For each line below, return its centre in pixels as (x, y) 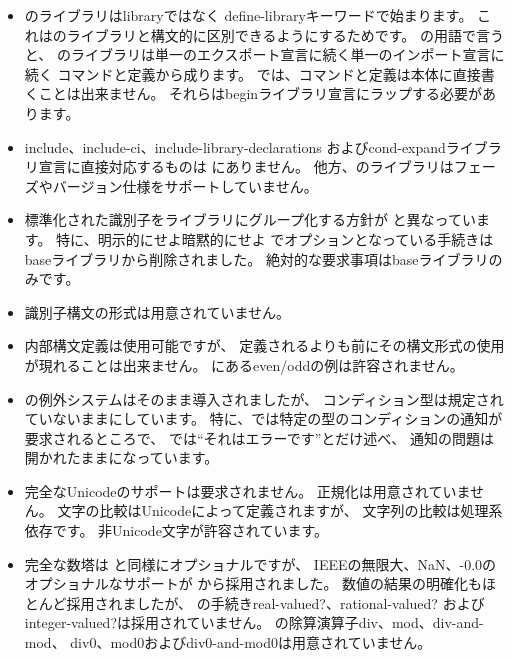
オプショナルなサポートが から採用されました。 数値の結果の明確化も (253, 583)
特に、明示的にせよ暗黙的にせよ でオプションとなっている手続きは (275, 238)
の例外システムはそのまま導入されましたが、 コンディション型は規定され (264, 398)
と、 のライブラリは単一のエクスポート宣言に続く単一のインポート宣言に (264, 54)
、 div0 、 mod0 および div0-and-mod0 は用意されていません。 (241, 642)
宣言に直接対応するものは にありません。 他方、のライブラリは (246, 166)
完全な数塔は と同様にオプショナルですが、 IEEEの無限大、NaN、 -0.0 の (260, 563)
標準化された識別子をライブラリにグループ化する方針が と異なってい (250, 219)
